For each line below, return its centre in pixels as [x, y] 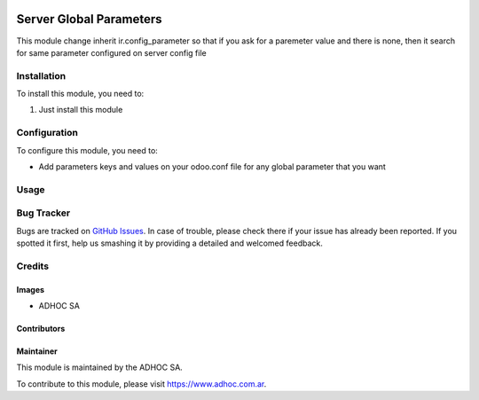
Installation [41, 75]
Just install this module [81, 110]
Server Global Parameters [89, 19]
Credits [32, 266]
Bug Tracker [43, 213]
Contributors [41, 329]
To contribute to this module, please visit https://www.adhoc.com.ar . [141, 384]
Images [30, 289]
